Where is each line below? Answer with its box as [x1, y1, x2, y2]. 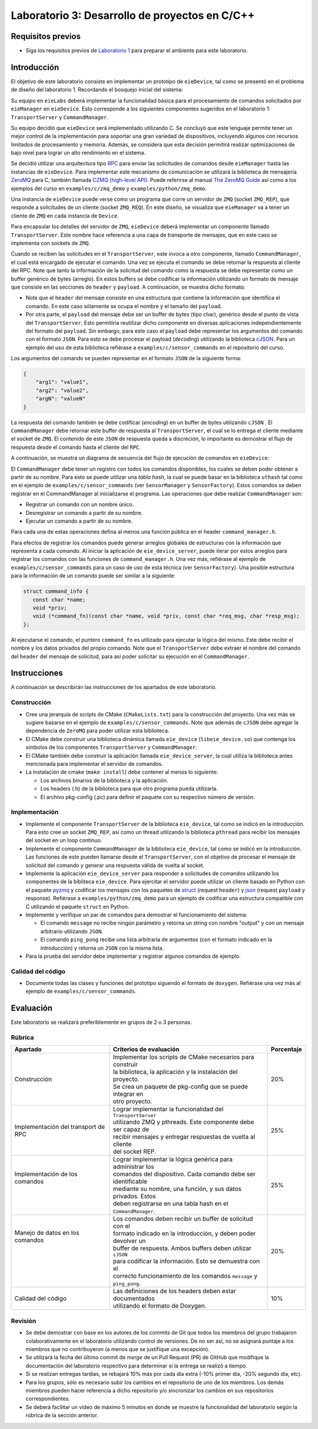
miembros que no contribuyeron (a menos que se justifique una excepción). [25, 1346, 210, 1353]
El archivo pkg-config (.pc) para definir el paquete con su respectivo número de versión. [40, 793, 255, 800]
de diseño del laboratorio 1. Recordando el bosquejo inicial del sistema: [11, 86, 184, 93]
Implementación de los [14, 1170, 78, 1178]
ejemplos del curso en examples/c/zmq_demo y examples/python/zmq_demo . [11, 185, 207, 192]
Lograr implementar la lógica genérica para [112, 1155, 233, 1163]
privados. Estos [112, 1192, 156, 1200]
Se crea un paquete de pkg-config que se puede [112, 1082, 249, 1091]
